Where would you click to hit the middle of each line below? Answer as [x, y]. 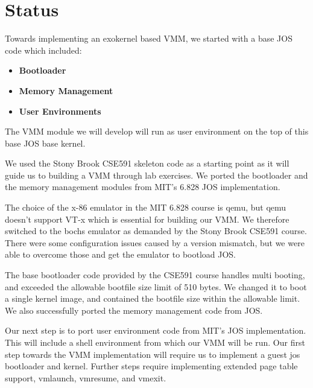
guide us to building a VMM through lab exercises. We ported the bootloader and [156, 175]
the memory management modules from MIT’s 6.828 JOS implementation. [143, 187]
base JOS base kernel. [45, 143]
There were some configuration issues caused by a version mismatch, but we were [155, 242]
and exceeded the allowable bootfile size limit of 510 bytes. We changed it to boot [156, 286]
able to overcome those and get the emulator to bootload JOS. [120, 254]
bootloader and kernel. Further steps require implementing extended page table [151, 366]
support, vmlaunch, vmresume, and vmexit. [86, 377]
